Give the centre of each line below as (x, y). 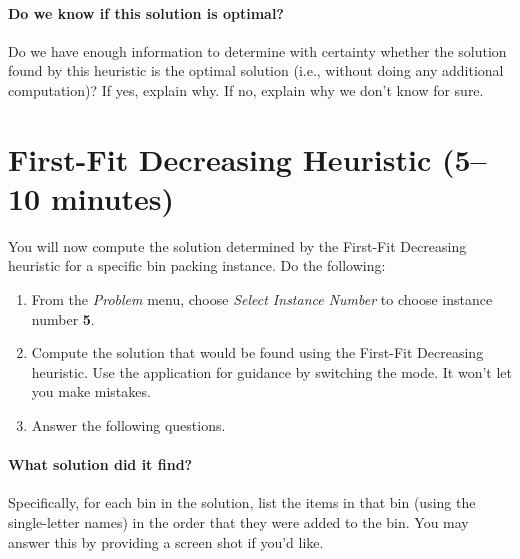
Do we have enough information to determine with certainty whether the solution (257, 50)
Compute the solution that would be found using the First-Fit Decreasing (257, 352)
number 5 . (63, 318)
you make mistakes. (91, 391)
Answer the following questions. (128, 425)
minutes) (112, 197)
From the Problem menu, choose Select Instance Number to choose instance (262, 299)
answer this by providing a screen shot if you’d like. (166, 541)
